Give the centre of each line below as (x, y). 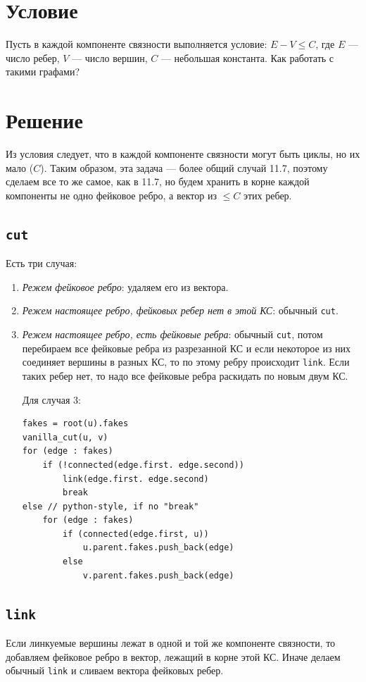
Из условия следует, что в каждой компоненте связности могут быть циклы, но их (183, 154)
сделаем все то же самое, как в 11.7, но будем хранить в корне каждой (158, 181)
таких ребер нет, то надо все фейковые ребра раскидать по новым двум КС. (185, 375)
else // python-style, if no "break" (111, 506)
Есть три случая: (42, 263)
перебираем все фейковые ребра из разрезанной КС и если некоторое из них (187, 348)
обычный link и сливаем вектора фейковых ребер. (115, 670)
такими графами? (43, 72)
